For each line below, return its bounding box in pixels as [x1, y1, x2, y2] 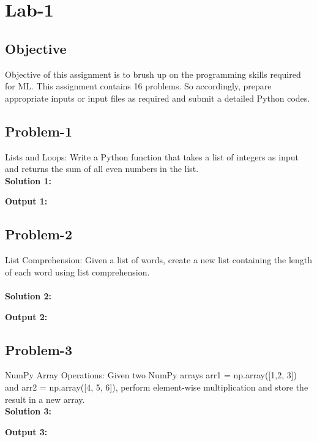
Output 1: [5, 195, 48, 208]
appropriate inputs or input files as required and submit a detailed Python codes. [5, 91, 310, 104]
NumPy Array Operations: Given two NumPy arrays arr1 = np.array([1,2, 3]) [5, 369, 297, 381]
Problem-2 [5, 225, 72, 244]
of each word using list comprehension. [5, 265, 150, 278]
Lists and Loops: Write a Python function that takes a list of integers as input [5, 150, 299, 163]
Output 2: [5, 310, 48, 323]
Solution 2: [5, 289, 52, 302]
